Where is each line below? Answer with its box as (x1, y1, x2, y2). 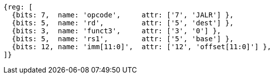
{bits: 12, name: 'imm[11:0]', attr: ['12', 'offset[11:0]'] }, (11, 43, 272, 51)
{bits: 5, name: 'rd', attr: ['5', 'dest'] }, (11, 19, 234, 27)
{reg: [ (3, 3, 33, 11)
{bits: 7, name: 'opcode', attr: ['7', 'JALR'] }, (11, 11, 234, 19)
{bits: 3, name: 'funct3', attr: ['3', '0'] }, (11, 27, 221, 35)
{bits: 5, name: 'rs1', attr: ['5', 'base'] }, (11, 35, 234, 43)
